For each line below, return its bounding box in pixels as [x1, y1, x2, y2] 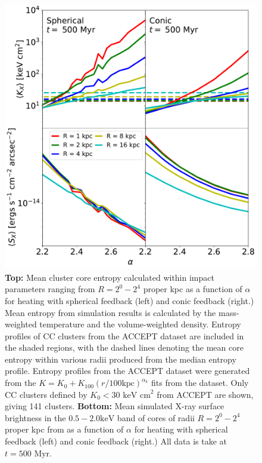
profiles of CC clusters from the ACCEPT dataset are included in [5, 329, 244, 342]
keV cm [123, 391, 151, 400]
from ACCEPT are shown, [157, 388, 254, 400]
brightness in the [5, 411, 66, 424]
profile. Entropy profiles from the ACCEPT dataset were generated [5, 364, 250, 377]
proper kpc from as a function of [5, 423, 124, 436]
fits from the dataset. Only [151, 376, 249, 389]
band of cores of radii [117, 411, 195, 424]
